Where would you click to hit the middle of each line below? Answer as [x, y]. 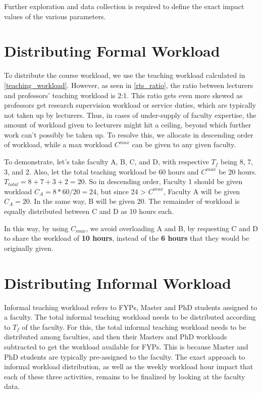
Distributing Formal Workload [112, 51]
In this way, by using [36, 228]
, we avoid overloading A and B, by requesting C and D [172, 228]
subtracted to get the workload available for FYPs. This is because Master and [126, 346]
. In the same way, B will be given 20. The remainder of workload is [135, 201]
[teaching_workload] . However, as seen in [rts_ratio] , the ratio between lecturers [129, 85]
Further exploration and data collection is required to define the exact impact [124, 6]
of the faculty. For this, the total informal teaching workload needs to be [134, 326]
